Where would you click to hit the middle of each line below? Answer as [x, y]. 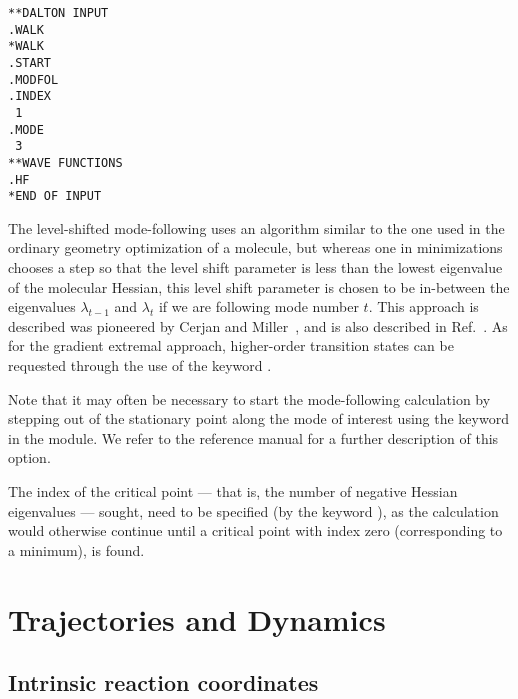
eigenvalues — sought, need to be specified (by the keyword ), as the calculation [253, 510]
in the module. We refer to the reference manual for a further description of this [253, 437]
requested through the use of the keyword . [140, 365]
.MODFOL [33, 79]
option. [29, 457]
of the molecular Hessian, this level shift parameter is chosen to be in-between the [259, 286]
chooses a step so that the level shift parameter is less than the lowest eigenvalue [255, 267]
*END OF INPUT [55, 196]
